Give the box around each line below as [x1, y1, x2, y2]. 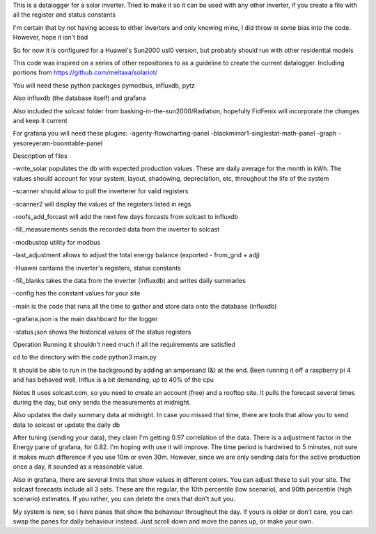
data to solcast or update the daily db [13, 421, 120, 429]
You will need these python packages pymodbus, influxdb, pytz [13, 81, 195, 90]
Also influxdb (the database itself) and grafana [13, 94, 146, 102]
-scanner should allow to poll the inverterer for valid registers [13, 187, 189, 195]
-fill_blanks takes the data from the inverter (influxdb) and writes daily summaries [13, 276, 246, 284]
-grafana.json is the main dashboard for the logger [13, 315, 158, 323]
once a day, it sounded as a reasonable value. [13, 462, 145, 471]
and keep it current [13, 116, 68, 124]
